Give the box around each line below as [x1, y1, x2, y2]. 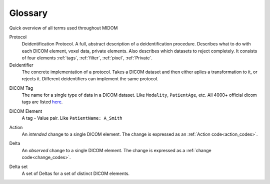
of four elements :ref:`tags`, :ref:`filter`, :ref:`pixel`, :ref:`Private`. [21, 55, 152, 61]
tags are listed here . [21, 99, 63, 105]
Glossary [9, 7, 48, 18]
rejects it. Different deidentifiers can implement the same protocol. [21, 76, 158, 82]
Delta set [9, 164, 28, 170]
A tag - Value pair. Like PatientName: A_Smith [21, 115, 122, 121]
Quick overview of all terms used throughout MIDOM [9, 25, 118, 31]
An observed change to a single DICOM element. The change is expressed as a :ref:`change [21, 147, 212, 153]
